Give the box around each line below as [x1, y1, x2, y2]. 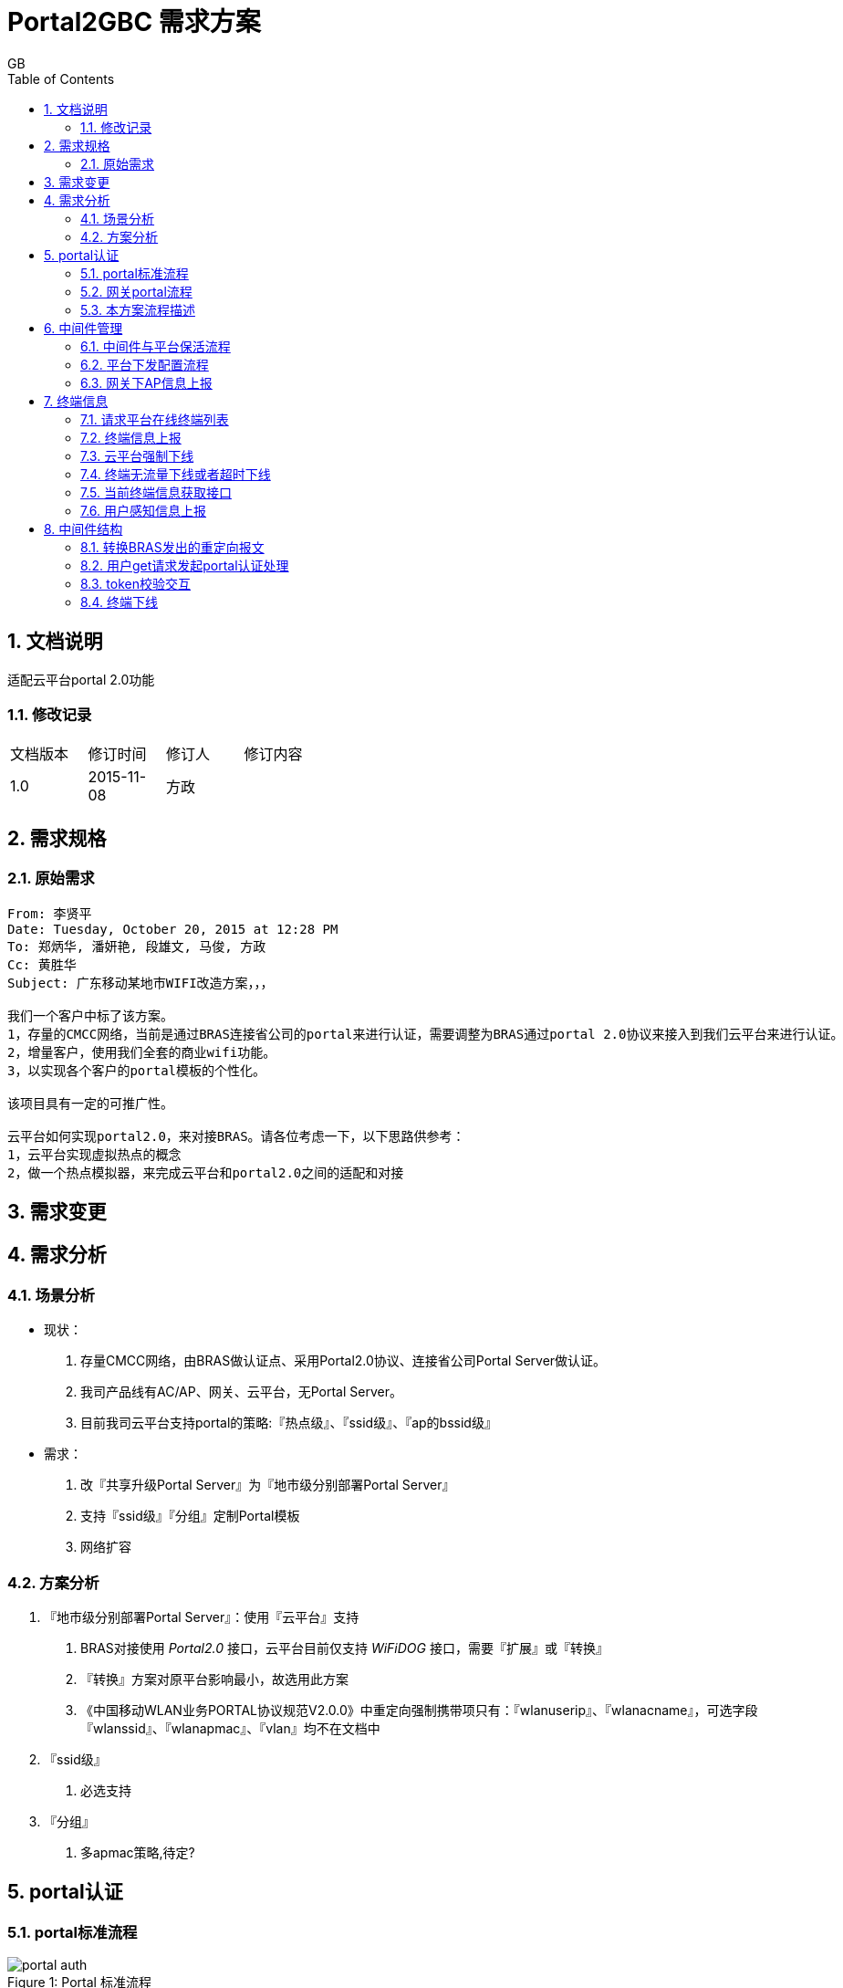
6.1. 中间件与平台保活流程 [80, 338, 231, 354]
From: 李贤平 [7, 905, 92, 921]
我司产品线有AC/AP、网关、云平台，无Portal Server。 [80, 1384, 402, 1400]
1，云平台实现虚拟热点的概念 [7, 1146, 182, 1162]
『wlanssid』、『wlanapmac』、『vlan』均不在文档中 [80, 1720, 380, 1736]
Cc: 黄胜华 [7, 957, 77, 972]
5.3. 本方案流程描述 [80, 301, 195, 318]
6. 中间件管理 [44, 319, 123, 336]
